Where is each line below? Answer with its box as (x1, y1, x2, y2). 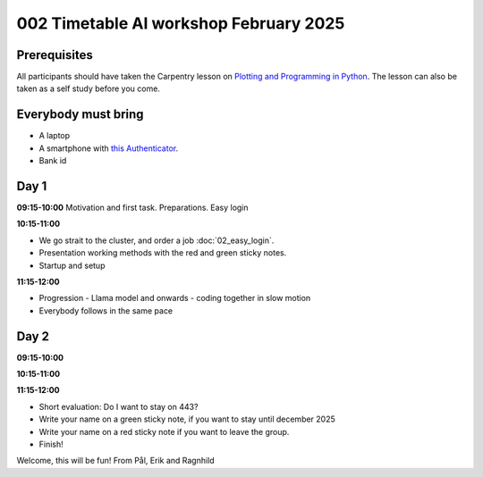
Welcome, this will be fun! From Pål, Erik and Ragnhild (16, 456, 215, 466)
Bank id (38, 155, 67, 166)
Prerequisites (16, 47, 93, 63)
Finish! (38, 439, 64, 450)
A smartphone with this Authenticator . (38, 143, 179, 154)
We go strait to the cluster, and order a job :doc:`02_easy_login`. (38, 235, 275, 246)
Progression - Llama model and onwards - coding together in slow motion (38, 293, 311, 304)
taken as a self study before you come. (16, 83, 161, 94)
